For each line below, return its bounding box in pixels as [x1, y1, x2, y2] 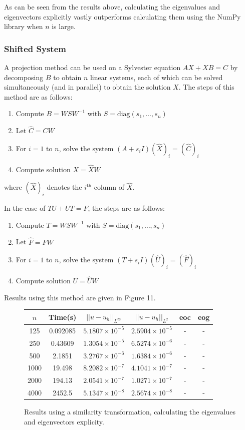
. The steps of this [178, 82, 234, 92]
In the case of [4, 203, 46, 213]
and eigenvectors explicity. [24, 416, 104, 426]
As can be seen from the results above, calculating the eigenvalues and [4, 2, 220, 12]
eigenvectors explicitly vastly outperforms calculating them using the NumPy [4, 11, 241, 22]
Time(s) [49, 311, 77, 322]
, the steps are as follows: [88, 203, 165, 213]
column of [94, 182, 124, 192]
